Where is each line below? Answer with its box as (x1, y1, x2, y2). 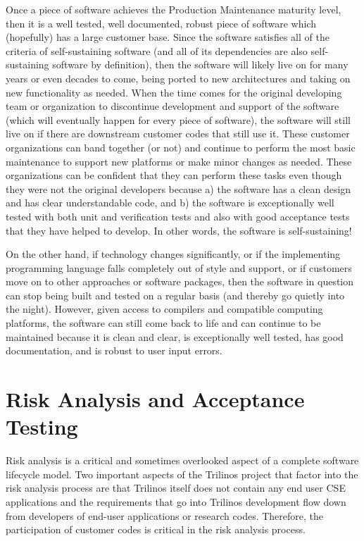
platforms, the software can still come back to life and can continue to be (6, 316, 321, 330)
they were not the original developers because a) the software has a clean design (6, 181, 351, 196)
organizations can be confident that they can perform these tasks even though (6, 168, 342, 182)
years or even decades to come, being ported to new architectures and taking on (6, 70, 351, 85)
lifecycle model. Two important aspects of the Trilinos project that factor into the (6, 466, 358, 481)
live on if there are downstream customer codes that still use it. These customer (6, 126, 350, 141)
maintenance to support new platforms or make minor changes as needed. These (6, 154, 352, 168)
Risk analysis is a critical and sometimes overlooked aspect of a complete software (6, 453, 359, 468)
